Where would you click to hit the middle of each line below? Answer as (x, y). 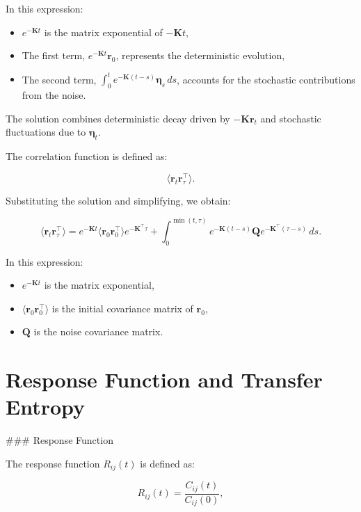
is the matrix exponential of (103, 32)
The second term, (59, 79)
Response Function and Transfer (164, 379)
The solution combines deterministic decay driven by (118, 118)
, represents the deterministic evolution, (200, 55)
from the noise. (54, 95)
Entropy (46, 407)
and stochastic (291, 118)
